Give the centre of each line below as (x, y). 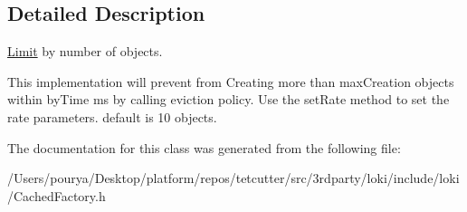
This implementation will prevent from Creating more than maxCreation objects (231, 81)
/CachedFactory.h (57, 195)
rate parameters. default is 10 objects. (112, 116)
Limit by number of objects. (85, 51)
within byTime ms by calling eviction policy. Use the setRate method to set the (229, 99)
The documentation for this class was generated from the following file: (204, 147)
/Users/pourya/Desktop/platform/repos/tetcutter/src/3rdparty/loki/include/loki (233, 178)
